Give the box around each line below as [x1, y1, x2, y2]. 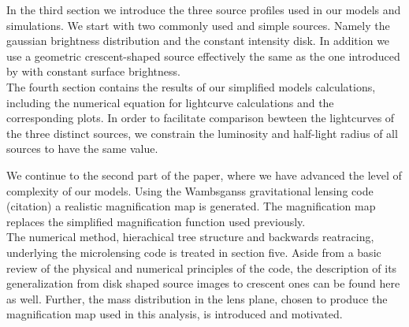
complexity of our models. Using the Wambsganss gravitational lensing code [6, 182, 374, 199]
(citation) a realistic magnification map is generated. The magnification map [6, 198, 376, 214]
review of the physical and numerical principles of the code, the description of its [6, 259, 397, 276]
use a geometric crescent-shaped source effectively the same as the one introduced [6, 47, 400, 64]
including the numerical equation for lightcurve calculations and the [6, 94, 334, 110]
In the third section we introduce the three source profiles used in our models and [6, 2, 401, 17]
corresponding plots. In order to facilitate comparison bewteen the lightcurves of [6, 110, 395, 126]
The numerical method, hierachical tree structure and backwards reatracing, [6, 229, 374, 245]
